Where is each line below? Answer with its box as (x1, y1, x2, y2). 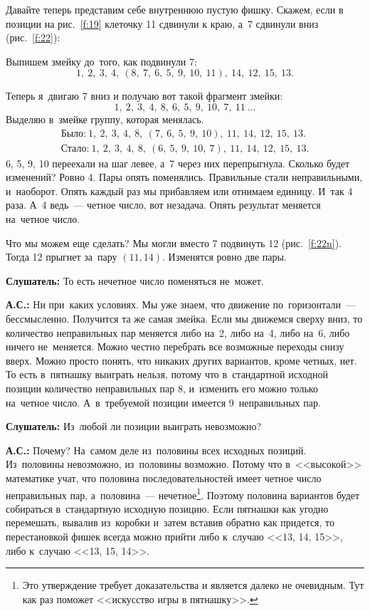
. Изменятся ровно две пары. (162, 249, 287, 264)
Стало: (60, 143, 90, 154)
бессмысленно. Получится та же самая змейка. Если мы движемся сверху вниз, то (6, 310, 363, 325)
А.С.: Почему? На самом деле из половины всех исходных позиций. (6, 442, 307, 457)
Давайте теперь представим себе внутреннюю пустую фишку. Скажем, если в (6, 2, 344, 16)
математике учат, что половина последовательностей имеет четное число (6, 470, 322, 485)
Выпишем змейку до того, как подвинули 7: (6, 53, 197, 68)
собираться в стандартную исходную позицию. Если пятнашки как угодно (6, 501, 329, 516)
